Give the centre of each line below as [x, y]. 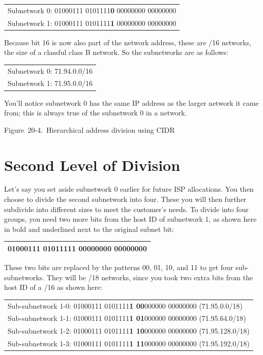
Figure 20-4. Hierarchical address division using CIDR [90, 129]
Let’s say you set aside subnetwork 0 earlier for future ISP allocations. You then [129, 189]
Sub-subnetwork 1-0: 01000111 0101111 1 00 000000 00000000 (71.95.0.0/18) [125, 305]
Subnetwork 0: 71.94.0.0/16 [50, 70]
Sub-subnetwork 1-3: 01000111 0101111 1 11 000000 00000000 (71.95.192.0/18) [129, 344]
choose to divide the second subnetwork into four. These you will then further [125, 199]
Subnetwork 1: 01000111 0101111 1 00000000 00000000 [92, 23]
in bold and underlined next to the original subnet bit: [89, 229]
